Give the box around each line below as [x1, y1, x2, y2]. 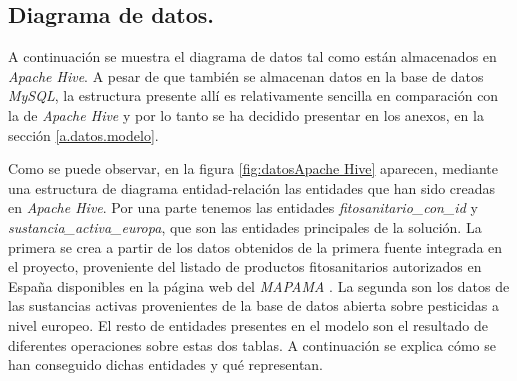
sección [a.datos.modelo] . [8, 124, 159, 145]
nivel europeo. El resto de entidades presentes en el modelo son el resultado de [8, 314, 488, 335]
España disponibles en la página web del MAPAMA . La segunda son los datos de [8, 275, 510, 296]
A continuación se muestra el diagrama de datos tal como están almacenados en [8, 46, 497, 67]
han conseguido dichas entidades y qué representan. [8, 354, 323, 375]
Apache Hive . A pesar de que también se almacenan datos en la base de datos [8, 65, 484, 86]
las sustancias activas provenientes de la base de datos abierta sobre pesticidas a [8, 295, 499, 316]
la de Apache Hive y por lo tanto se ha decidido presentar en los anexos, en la [8, 104, 484, 125]
